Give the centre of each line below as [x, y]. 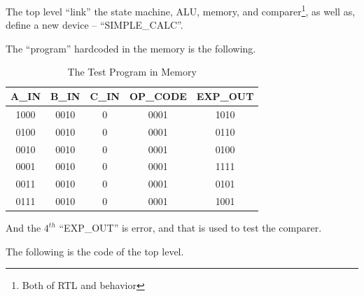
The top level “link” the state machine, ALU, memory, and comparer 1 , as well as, [181, 10]
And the [23, 228]
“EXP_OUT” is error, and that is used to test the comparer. [190, 228]
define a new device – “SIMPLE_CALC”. [94, 25]
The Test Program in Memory [132, 72]
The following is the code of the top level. [95, 251]
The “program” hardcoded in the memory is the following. [131, 48]
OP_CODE [158, 96]
